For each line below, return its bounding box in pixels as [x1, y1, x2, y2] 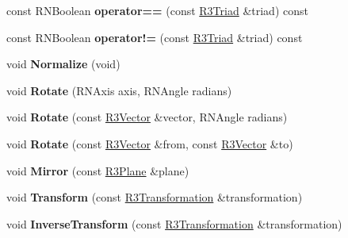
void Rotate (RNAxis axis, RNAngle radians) [6, 82, 232, 98]
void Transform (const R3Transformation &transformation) [6, 189, 303, 205]
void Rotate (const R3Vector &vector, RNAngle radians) [6, 109, 288, 125]
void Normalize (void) [6, 56, 120, 72]
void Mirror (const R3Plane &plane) [6, 162, 189, 178]
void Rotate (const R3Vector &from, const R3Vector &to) [6, 135, 293, 152]
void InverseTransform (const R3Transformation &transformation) [6, 215, 342, 232]
